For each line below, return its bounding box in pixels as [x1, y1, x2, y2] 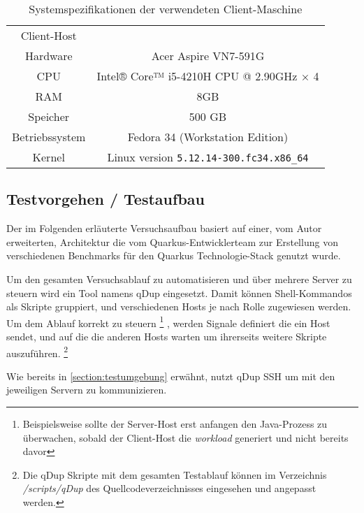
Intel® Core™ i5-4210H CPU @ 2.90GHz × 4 [96, 68, 319, 84]
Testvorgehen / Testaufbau [6, 188, 205, 210]
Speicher [28, 108, 70, 124]
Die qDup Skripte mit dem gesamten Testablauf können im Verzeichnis [22, 467, 327, 482]
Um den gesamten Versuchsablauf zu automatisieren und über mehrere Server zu [6, 271, 352, 286]
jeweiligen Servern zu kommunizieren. [6, 382, 167, 397]
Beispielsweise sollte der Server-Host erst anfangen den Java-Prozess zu [22, 417, 328, 431]
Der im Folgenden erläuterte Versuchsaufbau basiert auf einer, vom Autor [6, 221, 322, 236]
